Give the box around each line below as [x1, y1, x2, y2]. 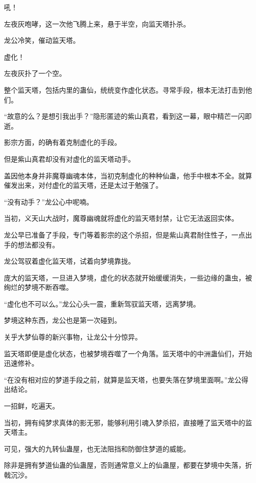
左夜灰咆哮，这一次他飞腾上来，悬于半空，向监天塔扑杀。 [4, 18, 190, 29]
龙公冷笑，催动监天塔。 [4, 35, 80, 45]
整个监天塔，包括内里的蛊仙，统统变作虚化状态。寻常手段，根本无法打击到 [4, 84, 245, 95]
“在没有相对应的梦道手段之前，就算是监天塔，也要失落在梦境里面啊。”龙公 [4, 374, 242, 384]
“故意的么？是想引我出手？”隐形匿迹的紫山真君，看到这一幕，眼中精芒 [4, 111, 231, 121]
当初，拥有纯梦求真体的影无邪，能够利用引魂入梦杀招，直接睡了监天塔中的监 [4, 417, 252, 427]
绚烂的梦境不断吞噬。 [4, 282, 73, 292]
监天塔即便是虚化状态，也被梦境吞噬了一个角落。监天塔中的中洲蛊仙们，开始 [4, 348, 252, 358]
